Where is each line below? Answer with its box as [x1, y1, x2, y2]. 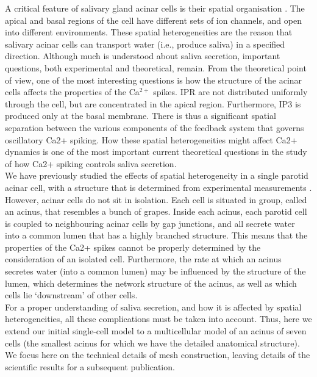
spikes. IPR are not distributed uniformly [153, 85, 308, 98]
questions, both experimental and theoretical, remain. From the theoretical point [5, 61, 307, 74]
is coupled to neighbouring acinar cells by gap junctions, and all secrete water [5, 217, 295, 229]
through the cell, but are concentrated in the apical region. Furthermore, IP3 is [5, 97, 301, 110]
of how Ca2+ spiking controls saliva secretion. [5, 157, 177, 170]
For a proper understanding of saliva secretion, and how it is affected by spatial [5, 300, 302, 313]
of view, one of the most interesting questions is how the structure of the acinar [5, 73, 302, 86]
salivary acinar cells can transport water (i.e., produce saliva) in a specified [5, 37, 285, 50]
